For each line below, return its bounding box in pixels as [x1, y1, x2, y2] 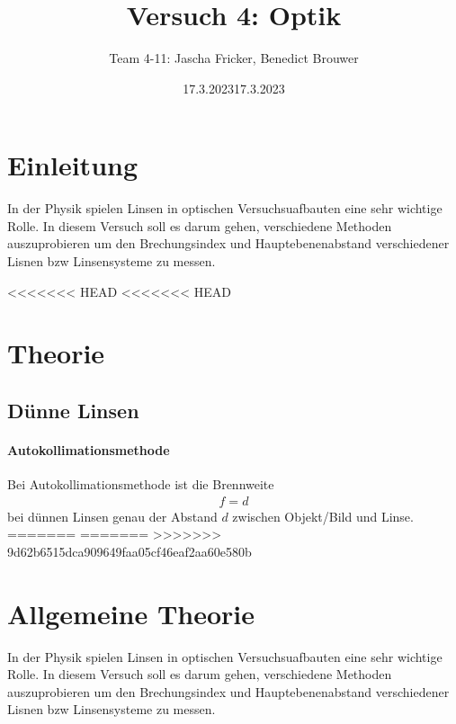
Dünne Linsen [7, 396, 139, 424]
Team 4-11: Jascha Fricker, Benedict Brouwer [109, 49, 359, 67]
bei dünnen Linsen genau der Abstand [7, 506, 218, 525]
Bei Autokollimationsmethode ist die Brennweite [7, 475, 274, 494]
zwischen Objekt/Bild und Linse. [232, 506, 414, 525]
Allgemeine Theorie [7, 594, 255, 631]
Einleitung [7, 147, 139, 183]
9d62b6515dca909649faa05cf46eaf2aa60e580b [7, 541, 252, 560]
